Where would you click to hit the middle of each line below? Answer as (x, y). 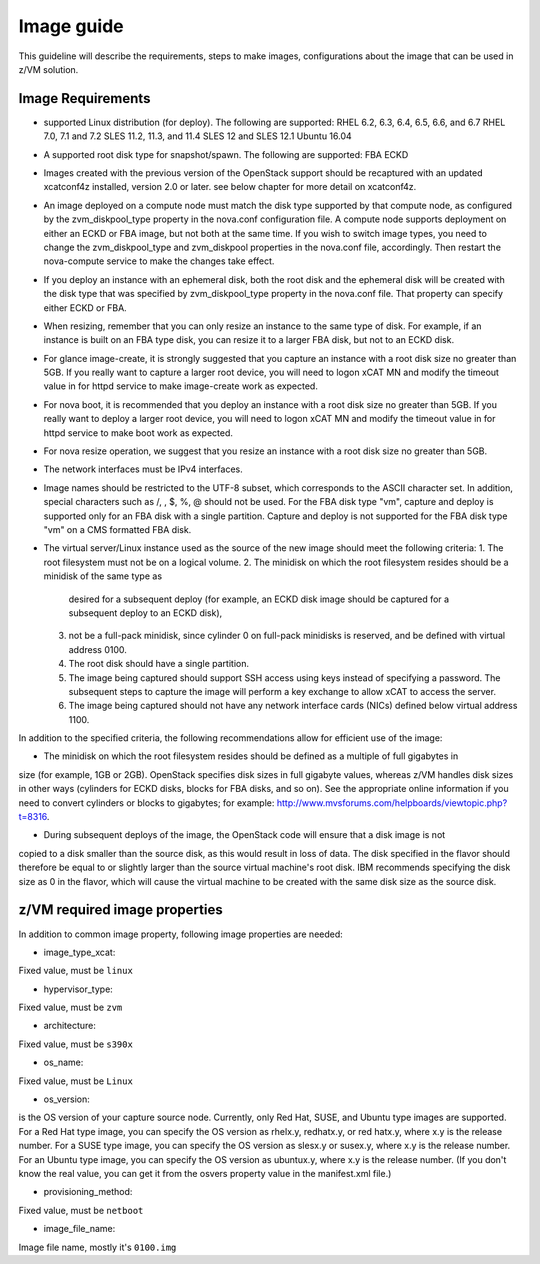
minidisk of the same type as (103, 576)
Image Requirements (84, 98)
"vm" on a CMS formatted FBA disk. (117, 529)
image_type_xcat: (79, 952)
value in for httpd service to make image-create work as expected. (181, 386)
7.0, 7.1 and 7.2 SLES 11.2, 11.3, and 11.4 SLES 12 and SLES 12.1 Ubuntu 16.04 (197, 136)
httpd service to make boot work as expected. (138, 432)
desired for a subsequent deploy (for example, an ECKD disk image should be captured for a (259, 599)
